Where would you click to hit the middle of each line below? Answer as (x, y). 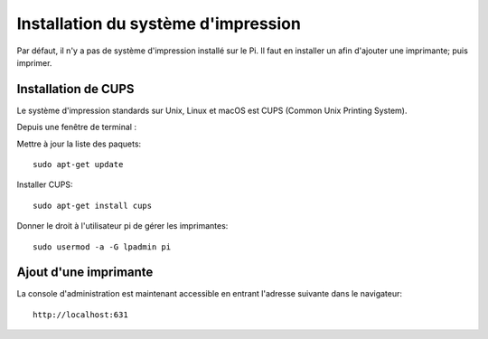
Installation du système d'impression (159, 24)
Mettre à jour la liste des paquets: (79, 144)
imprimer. (34, 62)
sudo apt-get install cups (93, 205)
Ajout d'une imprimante (85, 273)
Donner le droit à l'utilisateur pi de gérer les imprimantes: (122, 226)
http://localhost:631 (80, 315)
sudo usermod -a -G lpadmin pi (102, 247)
